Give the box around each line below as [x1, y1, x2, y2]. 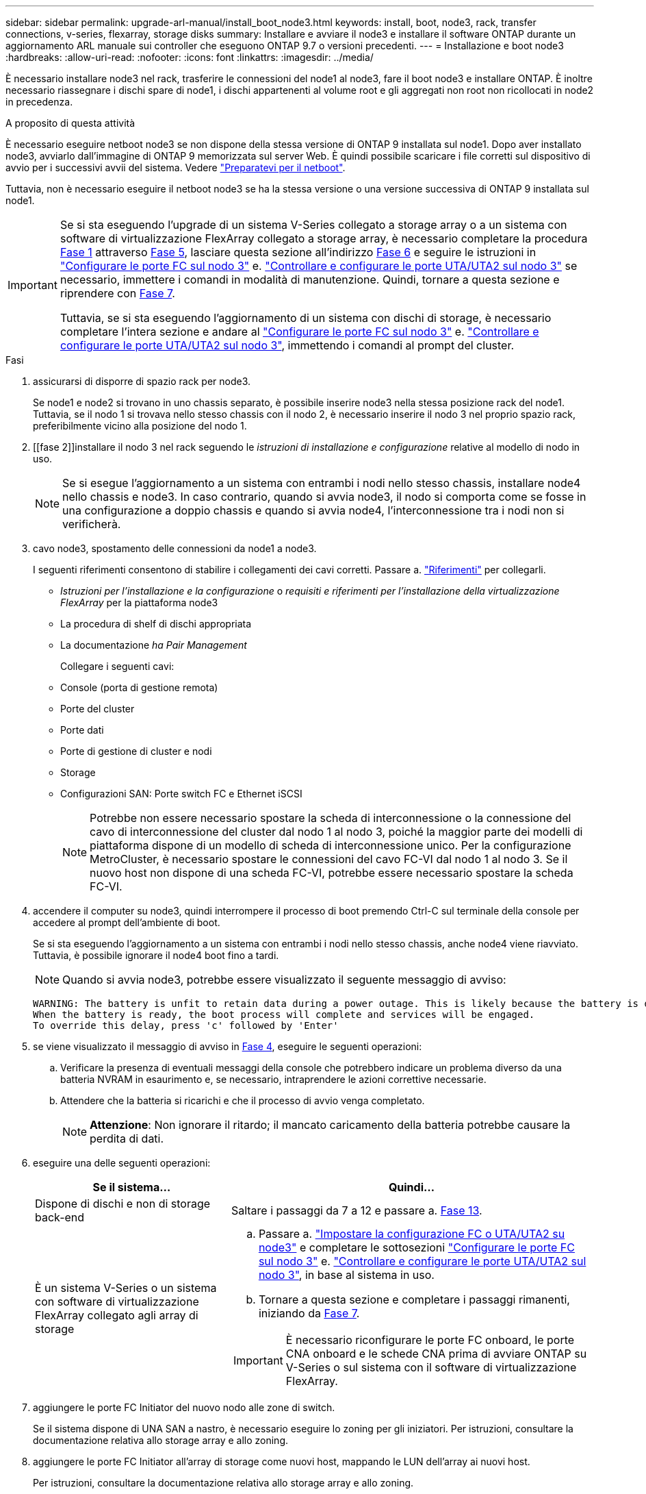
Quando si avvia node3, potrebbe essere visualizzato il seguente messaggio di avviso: [62, 973, 506, 986]
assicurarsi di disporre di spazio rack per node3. [33, 375, 251, 387]
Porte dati [60, 724, 104, 736]
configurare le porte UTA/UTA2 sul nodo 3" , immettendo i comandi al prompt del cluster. [60, 338, 515, 352]
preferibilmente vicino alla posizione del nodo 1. [33, 420, 247, 432]
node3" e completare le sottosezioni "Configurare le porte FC [258, 1241, 575, 1254]
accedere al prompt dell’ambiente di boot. [33, 917, 220, 928]
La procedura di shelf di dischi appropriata [60, 618, 252, 630]
